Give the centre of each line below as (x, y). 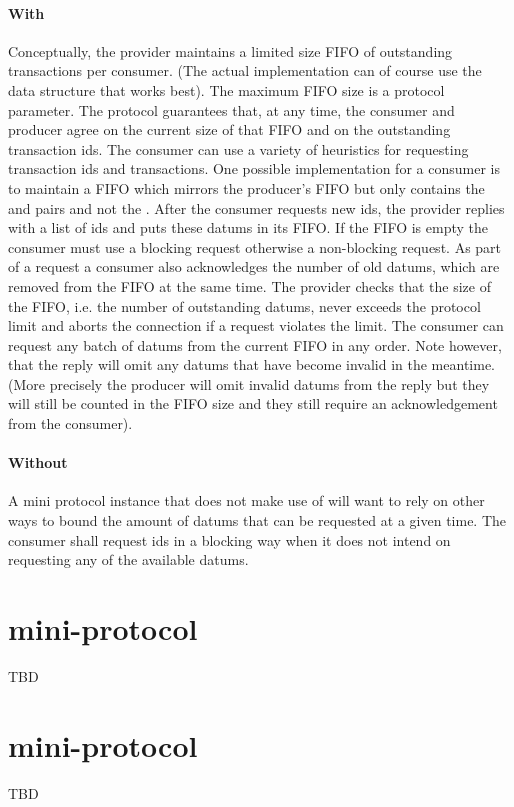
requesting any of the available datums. (128, 559)
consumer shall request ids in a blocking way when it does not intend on (229, 539)
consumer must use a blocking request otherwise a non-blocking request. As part (255, 246)
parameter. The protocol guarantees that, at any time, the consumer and (231, 109)
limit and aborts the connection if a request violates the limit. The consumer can (256, 325)
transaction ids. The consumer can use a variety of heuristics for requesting (238, 148)
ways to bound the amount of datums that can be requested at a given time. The (257, 520)
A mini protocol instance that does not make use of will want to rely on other (246, 500)
